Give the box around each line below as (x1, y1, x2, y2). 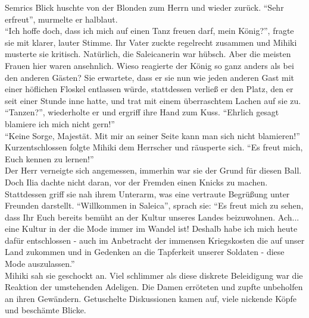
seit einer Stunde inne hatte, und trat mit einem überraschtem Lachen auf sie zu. (5, 94, 301, 106)
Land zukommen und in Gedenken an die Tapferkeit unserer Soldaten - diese (5, 245, 285, 258)
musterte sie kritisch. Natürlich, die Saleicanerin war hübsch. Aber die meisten (5, 48, 291, 60)
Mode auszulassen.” (5, 257, 75, 270)
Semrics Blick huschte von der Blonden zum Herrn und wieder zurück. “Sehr (5, 1, 284, 13)
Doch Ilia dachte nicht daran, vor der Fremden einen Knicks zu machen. (5, 175, 268, 188)
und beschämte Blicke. (5, 304, 86, 316)
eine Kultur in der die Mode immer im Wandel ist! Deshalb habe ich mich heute (5, 222, 298, 235)
